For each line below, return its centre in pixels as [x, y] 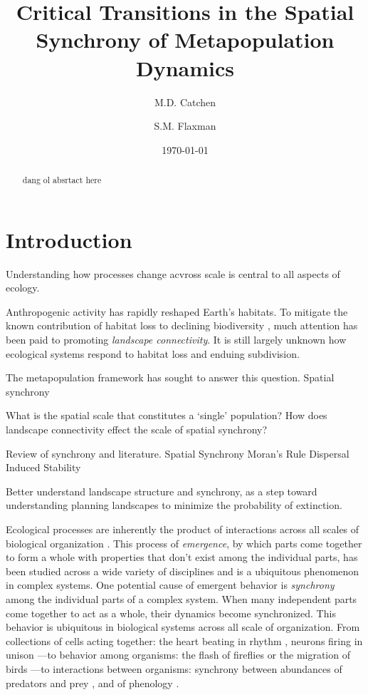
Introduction [69, 239]
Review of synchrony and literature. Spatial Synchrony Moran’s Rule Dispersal [178, 453]
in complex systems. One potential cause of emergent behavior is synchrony [170, 585]
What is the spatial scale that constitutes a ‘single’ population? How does [167, 415]
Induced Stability [43, 467]
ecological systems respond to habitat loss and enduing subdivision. [153, 353]
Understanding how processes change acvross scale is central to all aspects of [173, 273]
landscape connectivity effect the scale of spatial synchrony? [137, 429]
